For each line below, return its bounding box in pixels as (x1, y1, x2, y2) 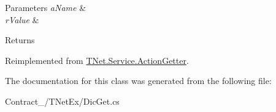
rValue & (5, 13, 39, 26)
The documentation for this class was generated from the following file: (5, 74, 272, 87)
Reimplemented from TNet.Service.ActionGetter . (5, 54, 189, 66)
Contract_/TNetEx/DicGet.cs (5, 94, 120, 107)
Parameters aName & (5, 1, 86, 13)
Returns (5, 33, 35, 46)
